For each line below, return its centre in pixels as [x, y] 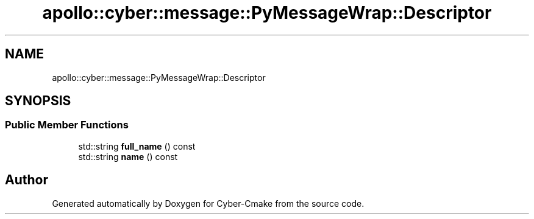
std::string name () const [128, 156]
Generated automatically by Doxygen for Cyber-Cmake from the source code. [208, 203]
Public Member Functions [67, 125]
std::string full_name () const [137, 146]
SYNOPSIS [38, 101]
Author [27, 180]
